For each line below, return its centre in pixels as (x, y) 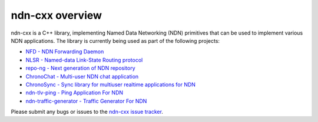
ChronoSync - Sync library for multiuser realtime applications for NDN (110, 84)
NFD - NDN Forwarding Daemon (65, 52)
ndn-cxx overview (57, 15)
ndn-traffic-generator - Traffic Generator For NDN (86, 101)
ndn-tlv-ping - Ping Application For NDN (74, 93)
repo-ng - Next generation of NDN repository (80, 68)
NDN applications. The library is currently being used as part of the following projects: (115, 40)
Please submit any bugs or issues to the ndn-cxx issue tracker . (87, 112)
